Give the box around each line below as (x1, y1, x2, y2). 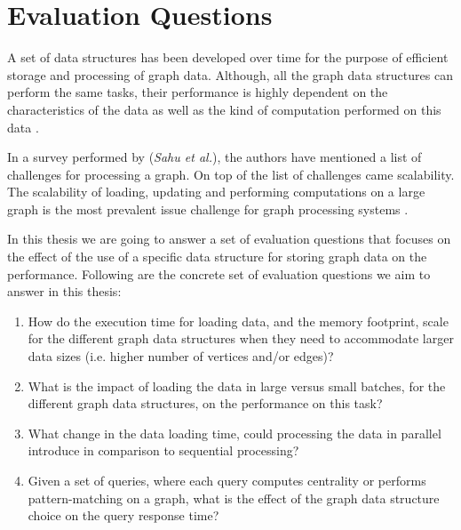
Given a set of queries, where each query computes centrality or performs (28, 471, 426, 489)
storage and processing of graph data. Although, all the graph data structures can (7, 65, 453, 84)
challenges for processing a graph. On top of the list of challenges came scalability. (7, 165, 455, 183)
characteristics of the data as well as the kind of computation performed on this (7, 100, 441, 118)
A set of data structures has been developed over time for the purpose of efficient (7, 48, 449, 67)
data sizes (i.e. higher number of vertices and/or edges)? (28, 347, 334, 365)
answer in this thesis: (7, 282, 122, 301)
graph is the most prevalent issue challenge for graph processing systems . (7, 199, 409, 218)
